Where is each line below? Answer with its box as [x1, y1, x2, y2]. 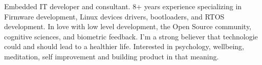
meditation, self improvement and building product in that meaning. [4, 51, 219, 61]
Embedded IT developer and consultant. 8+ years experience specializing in [4, 1, 242, 11]
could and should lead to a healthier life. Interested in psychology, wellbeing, [4, 41, 244, 52]
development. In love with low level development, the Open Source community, [4, 21, 252, 32]
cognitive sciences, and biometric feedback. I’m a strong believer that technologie [4, 31, 258, 41]
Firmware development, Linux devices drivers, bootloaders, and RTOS [4, 11, 225, 21]
